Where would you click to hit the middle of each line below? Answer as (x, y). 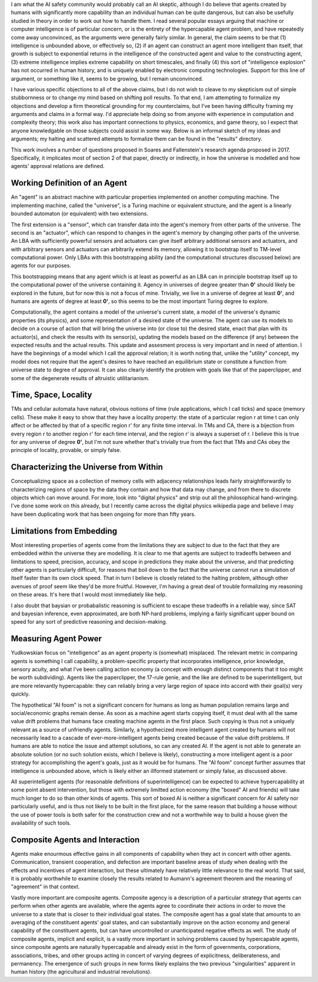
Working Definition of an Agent (69, 183)
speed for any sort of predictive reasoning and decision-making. (89, 622)
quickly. (20, 694)
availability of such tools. (41, 823)
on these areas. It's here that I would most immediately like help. (89, 595)
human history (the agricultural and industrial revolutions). (81, 972)
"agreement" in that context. (45, 887)
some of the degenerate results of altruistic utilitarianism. (80, 378)
